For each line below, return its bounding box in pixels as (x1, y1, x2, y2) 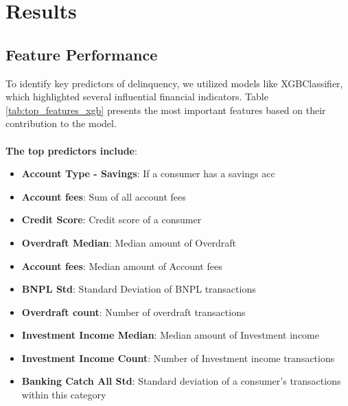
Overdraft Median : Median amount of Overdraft (21, 235, 236, 249)
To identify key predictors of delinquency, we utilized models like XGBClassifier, (5, 76, 343, 90)
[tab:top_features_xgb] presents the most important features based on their (5, 102, 326, 117)
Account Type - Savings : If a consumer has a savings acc (21, 166, 275, 181)
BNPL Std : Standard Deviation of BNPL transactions (21, 282, 256, 296)
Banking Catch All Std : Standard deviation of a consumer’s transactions (21, 374, 341, 388)
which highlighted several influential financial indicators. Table (5, 89, 268, 104)
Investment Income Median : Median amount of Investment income (21, 328, 320, 342)
